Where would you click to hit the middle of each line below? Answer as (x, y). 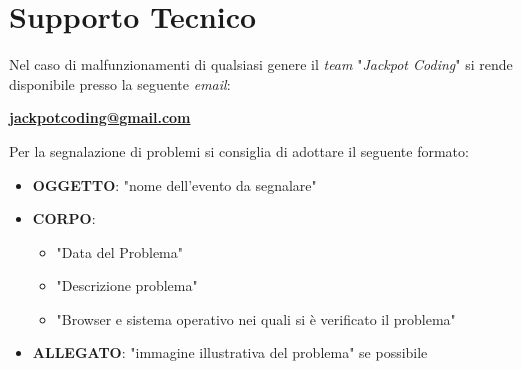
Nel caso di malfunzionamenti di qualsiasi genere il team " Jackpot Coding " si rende (261, 64)
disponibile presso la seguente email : (120, 83)
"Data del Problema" (119, 251)
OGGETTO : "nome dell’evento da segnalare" (174, 184)
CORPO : (64, 218)
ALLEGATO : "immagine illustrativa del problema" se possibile (230, 352)
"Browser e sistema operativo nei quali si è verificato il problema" (256, 318)
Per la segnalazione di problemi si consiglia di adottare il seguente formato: (239, 150)
